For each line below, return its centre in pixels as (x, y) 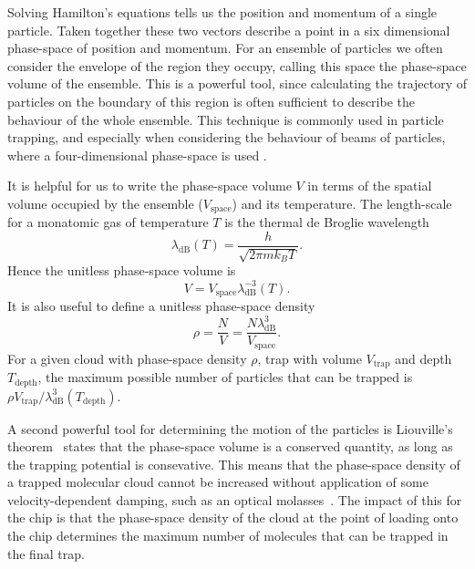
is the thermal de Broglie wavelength (327, 222)
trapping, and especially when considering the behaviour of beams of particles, (227, 137)
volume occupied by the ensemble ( (105, 203)
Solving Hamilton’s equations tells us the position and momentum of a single (222, 12)
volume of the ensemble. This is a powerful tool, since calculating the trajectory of (237, 83)
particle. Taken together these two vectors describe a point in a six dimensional (229, 30)
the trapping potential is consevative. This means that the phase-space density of (234, 464)
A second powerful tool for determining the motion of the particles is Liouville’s (230, 428)
